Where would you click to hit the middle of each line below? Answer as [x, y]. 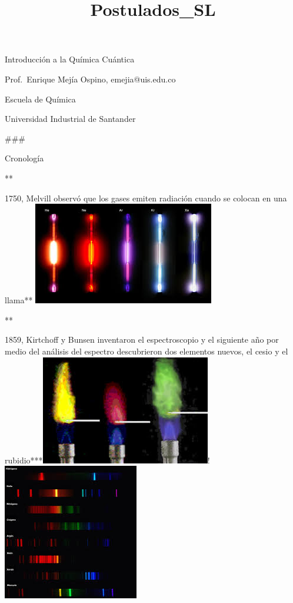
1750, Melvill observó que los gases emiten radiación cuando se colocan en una [146, 198]
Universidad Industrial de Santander [70, 119]
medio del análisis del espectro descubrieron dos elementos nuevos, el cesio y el [146, 351]
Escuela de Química [40, 99]
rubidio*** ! [107, 460]
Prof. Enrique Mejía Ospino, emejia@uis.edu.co [90, 79]
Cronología [24, 158]
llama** [19, 300]
